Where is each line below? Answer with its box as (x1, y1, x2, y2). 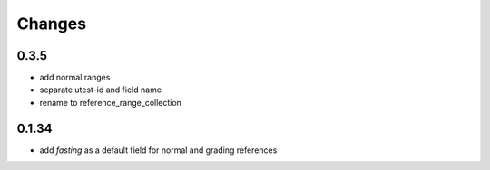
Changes (16, 14, 86, 33)
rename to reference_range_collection (39, 97, 181, 108)
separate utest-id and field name (39, 84, 162, 95)
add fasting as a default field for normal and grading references (39, 145, 278, 156)
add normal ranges (39, 72, 111, 83)
